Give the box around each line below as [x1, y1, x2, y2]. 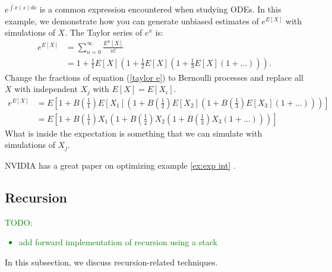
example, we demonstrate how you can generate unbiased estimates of [5, 14, 259, 27]
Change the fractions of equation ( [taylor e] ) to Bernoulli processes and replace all [5, 71, 303, 83]
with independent [14, 83, 78, 95]
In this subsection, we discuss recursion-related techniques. [5, 255, 218, 268]
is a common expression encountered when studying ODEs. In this [39, 3, 282, 15]
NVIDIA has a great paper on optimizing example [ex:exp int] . [5, 159, 236, 171]
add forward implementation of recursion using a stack [18, 236, 217, 248]
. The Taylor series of [65, 26, 143, 39]
